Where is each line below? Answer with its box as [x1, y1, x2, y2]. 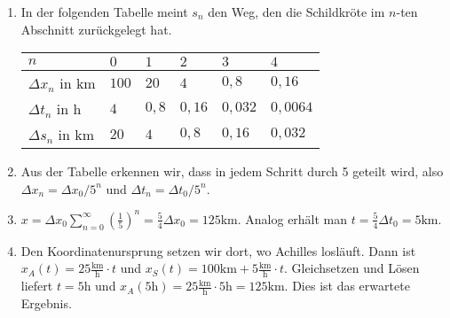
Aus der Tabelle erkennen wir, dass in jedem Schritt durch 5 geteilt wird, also [20, 162, 444, 181]
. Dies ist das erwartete [284, 276, 410, 295]
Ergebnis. [20, 294, 72, 313]
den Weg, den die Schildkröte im [208, 3, 385, 20]
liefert [20, 276, 53, 295]
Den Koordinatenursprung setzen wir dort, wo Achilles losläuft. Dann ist [20, 241, 416, 260]
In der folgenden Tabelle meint [20, 3, 188, 20]
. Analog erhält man [237, 209, 348, 228]
